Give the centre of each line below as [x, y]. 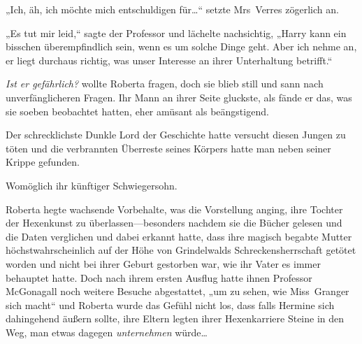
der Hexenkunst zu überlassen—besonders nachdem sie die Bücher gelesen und [174, 223]
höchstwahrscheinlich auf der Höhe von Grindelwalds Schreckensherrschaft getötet [181, 250]
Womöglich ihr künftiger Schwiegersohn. [92, 185]
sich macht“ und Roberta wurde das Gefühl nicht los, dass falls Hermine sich [170, 304]
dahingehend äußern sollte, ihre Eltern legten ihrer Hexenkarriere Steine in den [175, 318]
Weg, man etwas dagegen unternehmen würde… [107, 332]
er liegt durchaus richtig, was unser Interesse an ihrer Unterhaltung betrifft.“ [169, 60]
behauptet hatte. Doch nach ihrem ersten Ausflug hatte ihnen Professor [159, 277]
